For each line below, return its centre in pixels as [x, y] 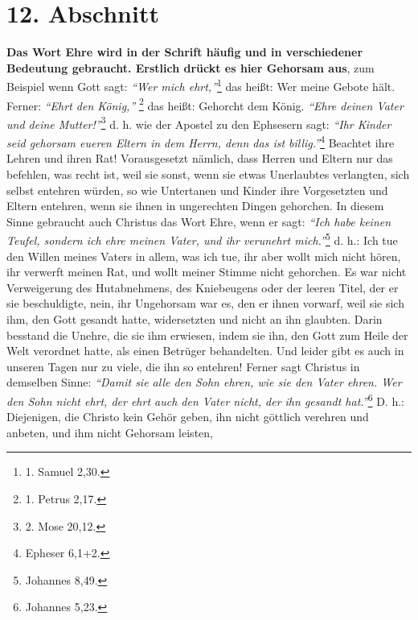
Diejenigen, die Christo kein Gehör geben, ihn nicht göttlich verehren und [188, 417]
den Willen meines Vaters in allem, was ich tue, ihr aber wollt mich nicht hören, [204, 256]
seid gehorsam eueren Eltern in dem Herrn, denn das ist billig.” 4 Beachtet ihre [201, 141]
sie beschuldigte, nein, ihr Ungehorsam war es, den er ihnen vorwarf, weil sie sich [205, 303]
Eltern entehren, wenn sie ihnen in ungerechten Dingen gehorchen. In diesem [195, 206]
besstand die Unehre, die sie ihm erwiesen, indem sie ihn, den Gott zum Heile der [207, 335]
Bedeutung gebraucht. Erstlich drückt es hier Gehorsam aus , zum [191, 67]
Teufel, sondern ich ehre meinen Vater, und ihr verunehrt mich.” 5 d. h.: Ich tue [202, 239]
